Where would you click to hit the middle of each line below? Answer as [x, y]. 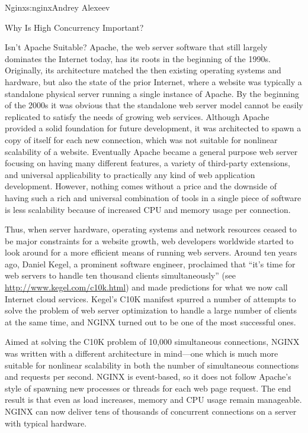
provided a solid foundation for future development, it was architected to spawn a [153, 128]
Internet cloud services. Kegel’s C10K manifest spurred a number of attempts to [150, 298]
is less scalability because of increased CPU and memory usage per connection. [148, 209]
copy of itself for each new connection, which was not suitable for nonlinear [141, 139]
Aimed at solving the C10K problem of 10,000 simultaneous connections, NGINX [152, 342]
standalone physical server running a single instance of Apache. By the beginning [152, 93]
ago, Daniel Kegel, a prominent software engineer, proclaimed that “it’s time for [150, 264]
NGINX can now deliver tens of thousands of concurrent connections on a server [151, 411]
